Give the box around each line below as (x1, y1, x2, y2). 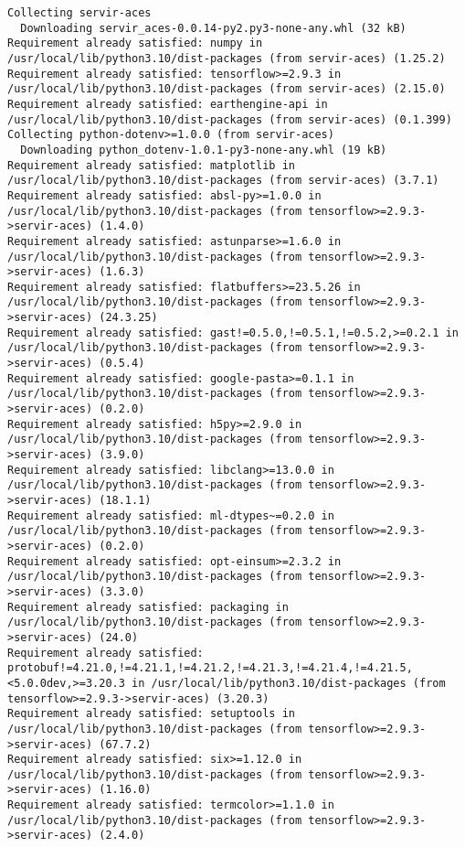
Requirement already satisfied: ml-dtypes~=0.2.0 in (7, 509, 334, 522)
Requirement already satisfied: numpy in (7, 37, 263, 50)
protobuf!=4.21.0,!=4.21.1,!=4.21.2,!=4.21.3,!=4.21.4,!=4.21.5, (7, 661, 413, 675)
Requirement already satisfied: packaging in (7, 600, 289, 614)
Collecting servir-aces (7, 6, 152, 19)
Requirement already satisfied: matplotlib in (7, 158, 295, 172)
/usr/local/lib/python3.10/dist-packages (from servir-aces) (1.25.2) (7, 51, 446, 65)
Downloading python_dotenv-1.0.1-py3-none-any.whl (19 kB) (20, 143, 387, 156)
